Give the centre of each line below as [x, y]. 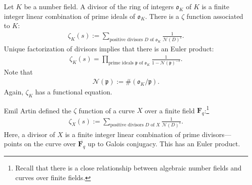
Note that [18, 72]
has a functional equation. [74, 91]
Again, [14, 91]
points [13, 144]
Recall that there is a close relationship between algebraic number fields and [128, 167]
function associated [215, 16]
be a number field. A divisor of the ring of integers [99, 6]
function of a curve [107, 110]
